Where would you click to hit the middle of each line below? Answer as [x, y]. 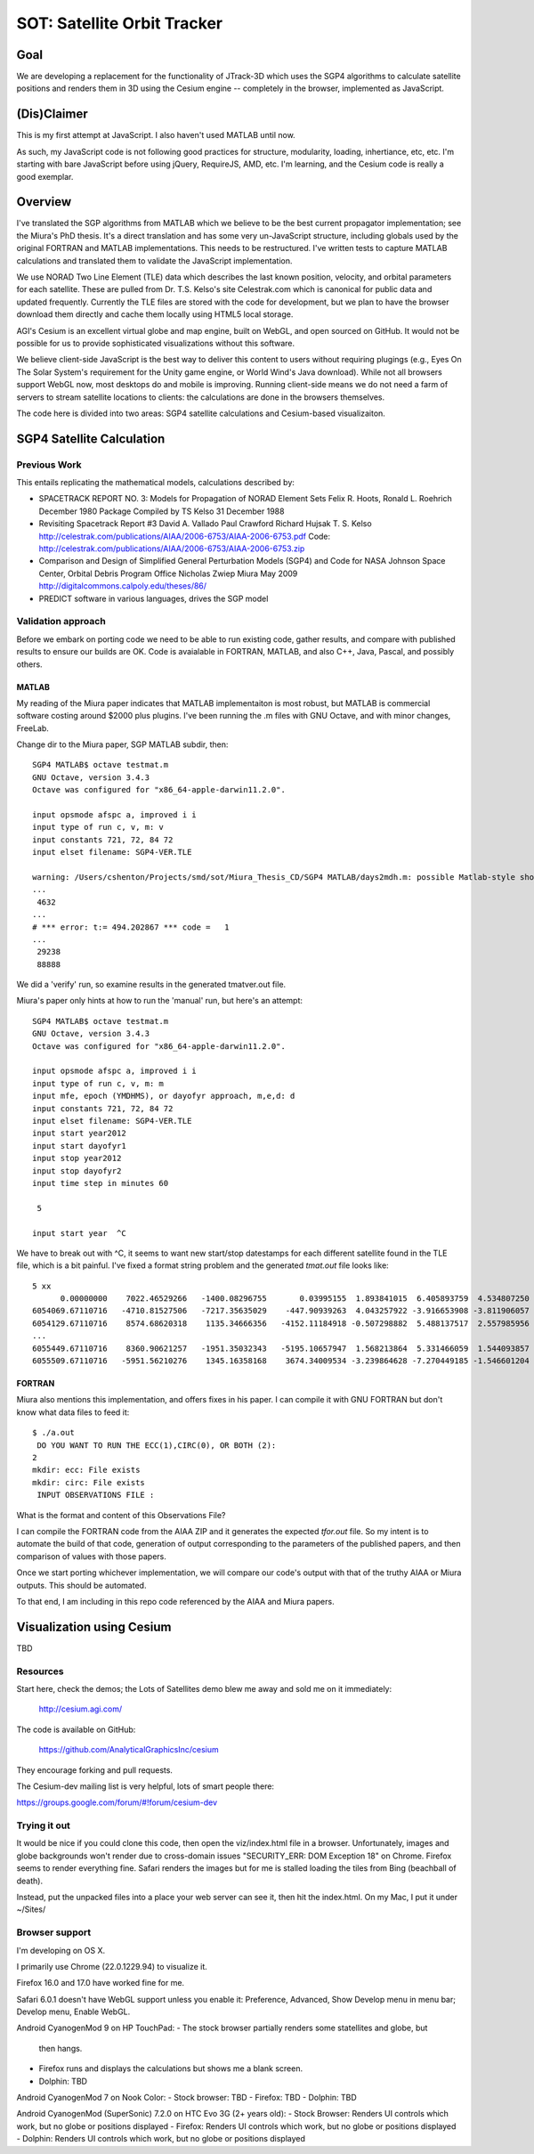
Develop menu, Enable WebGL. [73, 2012]
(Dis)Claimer [52, 114]
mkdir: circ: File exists [89, 1482]
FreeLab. [32, 728]
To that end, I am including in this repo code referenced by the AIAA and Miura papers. [175, 1601]
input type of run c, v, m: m [98, 1083]
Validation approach [61, 622]
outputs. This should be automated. [81, 1585]
